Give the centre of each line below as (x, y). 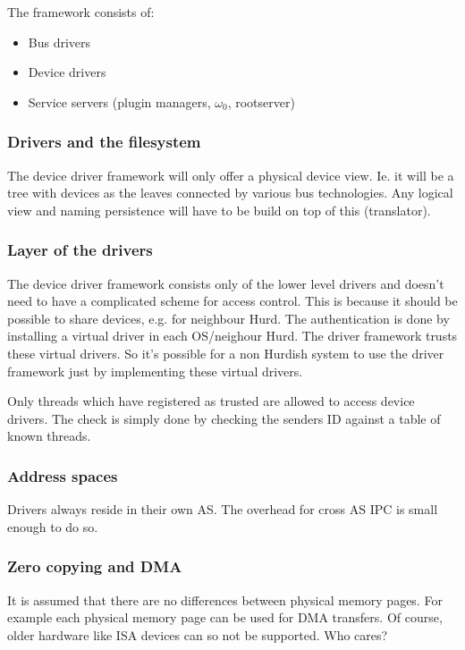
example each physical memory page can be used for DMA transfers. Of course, (225, 617)
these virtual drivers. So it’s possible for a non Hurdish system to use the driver (226, 353)
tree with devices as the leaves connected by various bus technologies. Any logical (230, 193)
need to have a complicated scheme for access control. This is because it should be (232, 301)
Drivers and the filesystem (104, 142)
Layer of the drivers (80, 250)
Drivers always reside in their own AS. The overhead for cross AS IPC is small (223, 509)
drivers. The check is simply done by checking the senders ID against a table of (224, 418)
